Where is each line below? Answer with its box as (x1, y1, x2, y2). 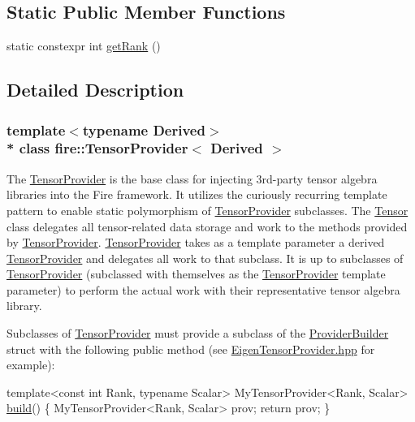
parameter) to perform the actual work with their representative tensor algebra (6, 281, 400, 298)
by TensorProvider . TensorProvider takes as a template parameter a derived (6, 234, 385, 251)
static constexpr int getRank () (6, 37, 161, 54)
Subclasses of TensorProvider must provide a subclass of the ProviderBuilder (6, 325, 389, 342)
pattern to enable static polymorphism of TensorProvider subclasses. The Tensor (6, 201, 409, 218)
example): (6, 356, 55, 373)
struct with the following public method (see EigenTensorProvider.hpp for (6, 340, 375, 357)
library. (6, 297, 42, 314)
